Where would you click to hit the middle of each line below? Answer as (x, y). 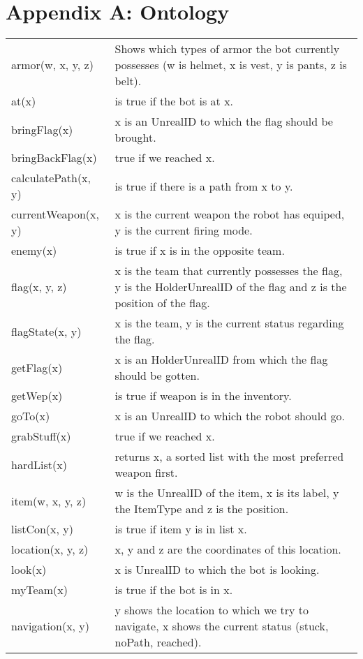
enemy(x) (34, 251)
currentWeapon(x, (55, 214)
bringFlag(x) (42, 129)
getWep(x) (37, 396)
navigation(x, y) (51, 626)
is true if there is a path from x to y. (204, 186)
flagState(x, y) (46, 331)
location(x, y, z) (50, 549)
